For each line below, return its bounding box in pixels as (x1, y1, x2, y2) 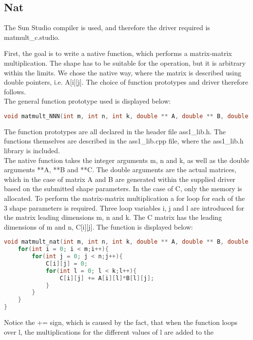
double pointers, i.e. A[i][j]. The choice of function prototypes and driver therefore (4, 77, 248, 87)
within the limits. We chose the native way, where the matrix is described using (4, 67, 241, 77)
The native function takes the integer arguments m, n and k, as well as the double (4, 155, 250, 165)
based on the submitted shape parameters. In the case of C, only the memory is (4, 183, 242, 194)
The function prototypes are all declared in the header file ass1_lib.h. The (4, 126, 226, 136)
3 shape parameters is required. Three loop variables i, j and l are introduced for (4, 202, 245, 213)
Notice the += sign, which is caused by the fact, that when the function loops (4, 317, 238, 327)
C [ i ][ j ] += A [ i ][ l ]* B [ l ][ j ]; (59, 274, 155, 282)
